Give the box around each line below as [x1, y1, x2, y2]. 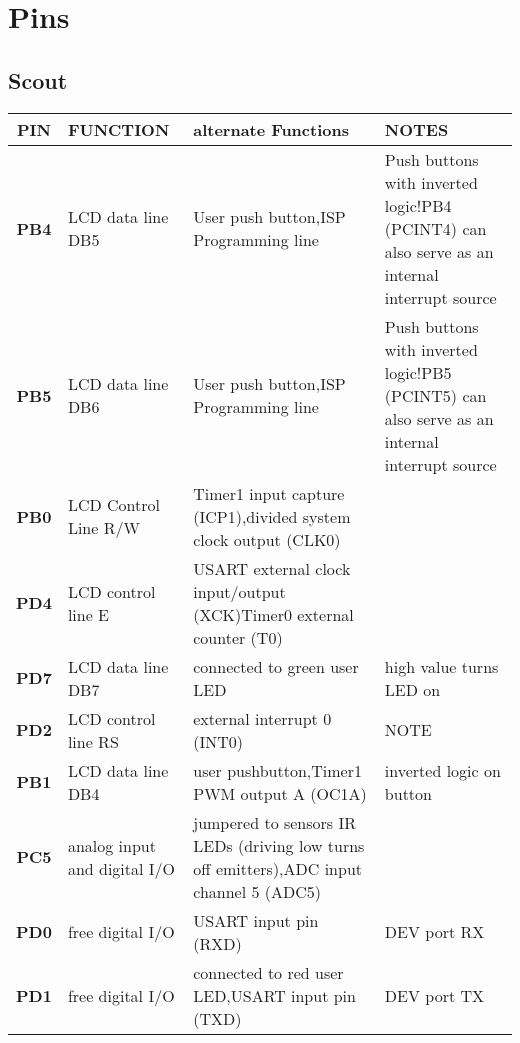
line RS [67, 729, 119, 753]
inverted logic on [384, 758, 501, 782]
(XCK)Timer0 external [193, 602, 354, 626]
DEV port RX [384, 920, 485, 944]
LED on [384, 677, 441, 701]
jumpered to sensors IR [193, 810, 357, 834]
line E [67, 602, 110, 626]
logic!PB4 [384, 193, 452, 217]
